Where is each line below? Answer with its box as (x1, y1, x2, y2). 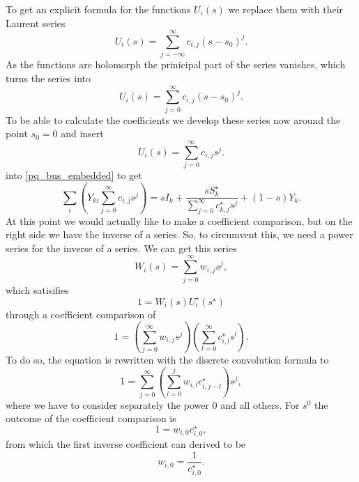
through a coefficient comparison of (6, 306, 156, 321)
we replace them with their (228, 2, 344, 16)
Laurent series (6, 15, 66, 30)
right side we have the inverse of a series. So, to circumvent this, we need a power (6, 227, 353, 242)
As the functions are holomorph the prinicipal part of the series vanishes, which (6, 57, 346, 72)
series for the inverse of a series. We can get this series (6, 240, 237, 255)
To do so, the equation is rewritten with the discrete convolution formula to (6, 352, 329, 366)
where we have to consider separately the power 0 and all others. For (6, 397, 300, 412)
